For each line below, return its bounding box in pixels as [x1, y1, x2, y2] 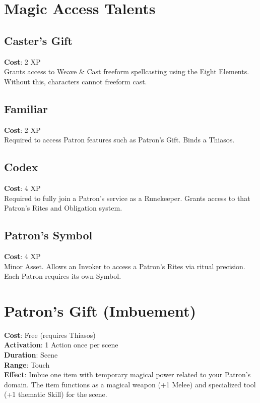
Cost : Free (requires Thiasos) [4, 329, 96, 340]
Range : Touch [4, 359, 50, 370]
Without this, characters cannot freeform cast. [4, 76, 147, 86]
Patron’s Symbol [4, 227, 93, 243]
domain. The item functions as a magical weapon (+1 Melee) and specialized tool [4, 379, 256, 389]
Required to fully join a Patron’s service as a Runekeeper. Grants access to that [4, 192, 250, 203]
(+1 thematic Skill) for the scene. [4, 389, 107, 399]
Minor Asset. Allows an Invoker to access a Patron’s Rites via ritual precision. [4, 261, 245, 271]
